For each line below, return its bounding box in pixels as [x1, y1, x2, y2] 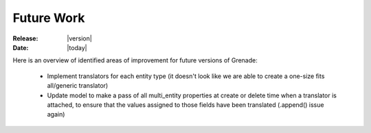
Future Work [12, 10, 85, 25]
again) [47, 110, 65, 119]
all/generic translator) [47, 82, 109, 90]
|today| [67, 43, 87, 51]
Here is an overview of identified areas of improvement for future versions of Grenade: [12, 56, 258, 64]
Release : [12, 34, 38, 43]
